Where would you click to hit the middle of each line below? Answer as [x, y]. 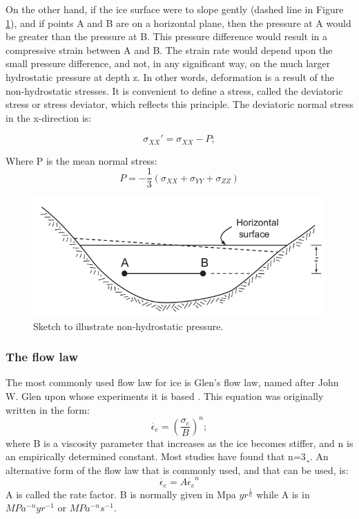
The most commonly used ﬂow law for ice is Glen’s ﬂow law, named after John [172, 382]
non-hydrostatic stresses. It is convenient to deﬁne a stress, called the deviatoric [174, 90]
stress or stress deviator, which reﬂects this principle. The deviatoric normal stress [179, 104]
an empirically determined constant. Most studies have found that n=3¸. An [167, 456]
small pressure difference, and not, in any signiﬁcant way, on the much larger [168, 63]
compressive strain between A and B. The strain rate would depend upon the [169, 49]
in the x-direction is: [49, 117]
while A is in [283, 494]
